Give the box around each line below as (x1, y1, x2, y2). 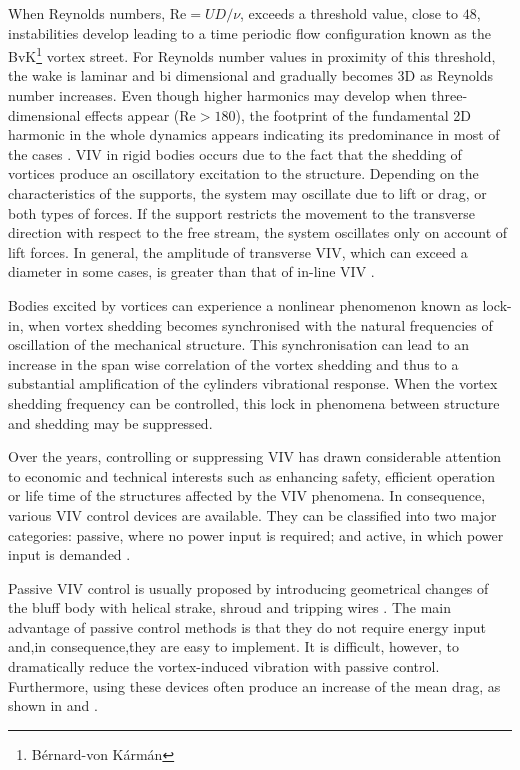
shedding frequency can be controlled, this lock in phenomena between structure (8, 392, 500, 413)
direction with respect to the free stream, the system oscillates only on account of (8, 222, 508, 243)
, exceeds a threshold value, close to (240, 3, 459, 23)
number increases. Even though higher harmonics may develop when (8, 85, 427, 106)
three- (431, 85, 468, 106)
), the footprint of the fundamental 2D (235, 104, 472, 125)
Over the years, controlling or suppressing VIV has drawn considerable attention (8, 446, 502, 467)
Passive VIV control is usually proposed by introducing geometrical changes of (8, 577, 489, 598)
